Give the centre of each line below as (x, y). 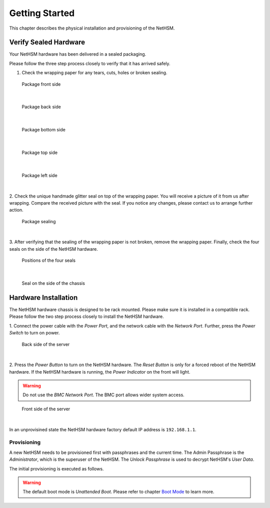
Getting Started (42, 13)
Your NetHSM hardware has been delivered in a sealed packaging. (78, 54)
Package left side (39, 175)
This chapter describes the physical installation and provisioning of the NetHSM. (92, 28)
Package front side (41, 84)
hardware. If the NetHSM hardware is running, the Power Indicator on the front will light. (100, 372)
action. (16, 210)
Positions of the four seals (49, 260)
